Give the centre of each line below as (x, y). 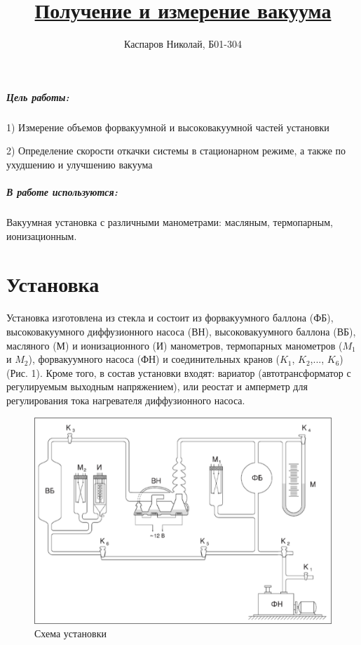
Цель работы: (38, 97)
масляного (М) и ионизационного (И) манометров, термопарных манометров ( (175, 345)
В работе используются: (62, 192)
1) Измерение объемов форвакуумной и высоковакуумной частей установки (168, 127)
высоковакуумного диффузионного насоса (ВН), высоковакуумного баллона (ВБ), (181, 331)
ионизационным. (42, 235)
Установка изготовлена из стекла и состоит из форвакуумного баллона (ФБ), (170, 318)
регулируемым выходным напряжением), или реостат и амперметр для (157, 386)
